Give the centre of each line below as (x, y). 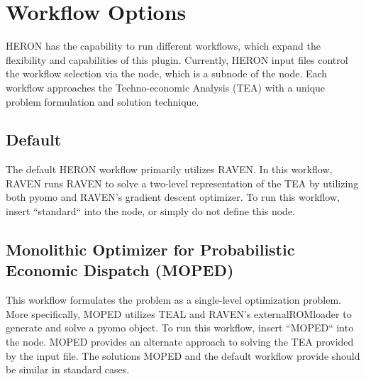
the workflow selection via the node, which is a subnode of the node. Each (167, 73)
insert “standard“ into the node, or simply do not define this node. (151, 211)
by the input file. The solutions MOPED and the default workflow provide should (183, 355)
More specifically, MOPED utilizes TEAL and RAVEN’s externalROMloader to (179, 313)
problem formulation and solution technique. (102, 101)
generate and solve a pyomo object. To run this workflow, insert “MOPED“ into (180, 328)
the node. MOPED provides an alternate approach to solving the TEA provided (180, 342)
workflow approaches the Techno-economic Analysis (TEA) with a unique (166, 87)
